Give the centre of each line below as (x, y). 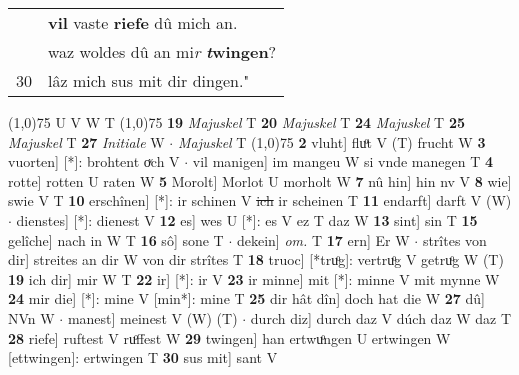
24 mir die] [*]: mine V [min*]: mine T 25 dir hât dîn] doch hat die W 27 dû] (246, 298)
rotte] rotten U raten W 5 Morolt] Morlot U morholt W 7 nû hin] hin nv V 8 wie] (260, 180)
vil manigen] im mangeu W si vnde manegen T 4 (343, 161)
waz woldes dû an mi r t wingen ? (162, 51)
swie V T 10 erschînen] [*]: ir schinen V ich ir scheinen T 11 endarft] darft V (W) (260, 200)
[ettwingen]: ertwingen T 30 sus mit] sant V (143, 357)
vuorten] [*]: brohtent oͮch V (94, 161)
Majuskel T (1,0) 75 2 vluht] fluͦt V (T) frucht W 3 (331, 141)
